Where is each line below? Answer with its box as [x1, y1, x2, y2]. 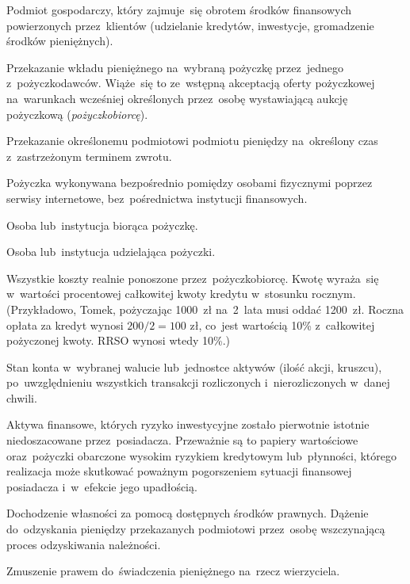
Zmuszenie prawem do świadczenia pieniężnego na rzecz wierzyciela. [6, 563, 340, 579]
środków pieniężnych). [6, 32, 113, 49]
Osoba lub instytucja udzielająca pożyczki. [6, 243, 216, 260]
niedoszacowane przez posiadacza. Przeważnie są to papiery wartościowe [6, 432, 358, 448]
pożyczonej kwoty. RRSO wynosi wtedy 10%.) [6, 332, 231, 349]
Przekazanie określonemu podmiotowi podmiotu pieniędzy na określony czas [6, 132, 378, 149]
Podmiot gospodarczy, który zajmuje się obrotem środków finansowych [6, 2, 352, 17]
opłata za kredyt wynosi [6, 316, 124, 333]
